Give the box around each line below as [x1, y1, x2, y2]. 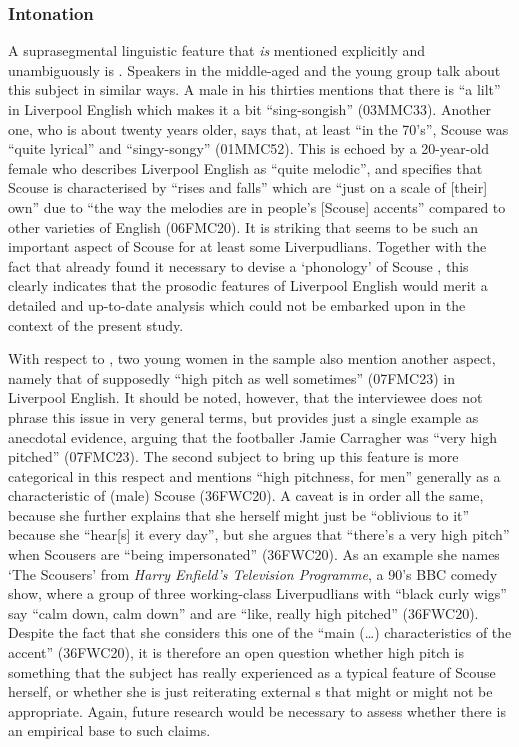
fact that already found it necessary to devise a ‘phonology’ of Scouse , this [8, 255, 469, 276]
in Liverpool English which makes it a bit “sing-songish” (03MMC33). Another [8, 99, 492, 119]
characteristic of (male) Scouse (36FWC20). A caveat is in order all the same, [8, 485, 484, 506]
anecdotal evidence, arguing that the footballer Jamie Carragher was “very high [8, 426, 497, 447]
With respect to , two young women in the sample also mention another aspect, [8, 348, 496, 369]
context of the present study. [8, 314, 184, 335]
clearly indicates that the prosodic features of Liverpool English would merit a [8, 275, 488, 296]
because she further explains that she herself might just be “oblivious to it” [8, 504, 470, 525]
